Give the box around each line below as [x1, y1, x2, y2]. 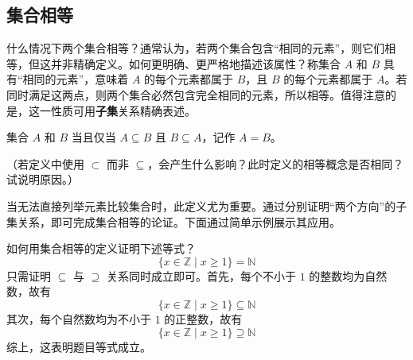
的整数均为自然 [309, 267, 388, 284]
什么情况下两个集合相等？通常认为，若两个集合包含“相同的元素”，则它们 [6, 40, 385, 56]
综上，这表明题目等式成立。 [6, 338, 151, 354]
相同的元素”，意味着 [22, 71, 129, 87]
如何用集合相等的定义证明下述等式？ [6, 240, 196, 257]
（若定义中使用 [6, 155, 84, 172]
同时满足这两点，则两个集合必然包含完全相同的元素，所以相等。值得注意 [6, 86, 385, 103]
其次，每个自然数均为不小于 [6, 310, 151, 327]
